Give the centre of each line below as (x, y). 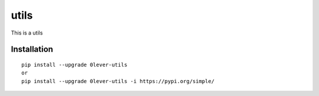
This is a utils (27, 33)
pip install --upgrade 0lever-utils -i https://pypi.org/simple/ (118, 81)
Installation (32, 49)
